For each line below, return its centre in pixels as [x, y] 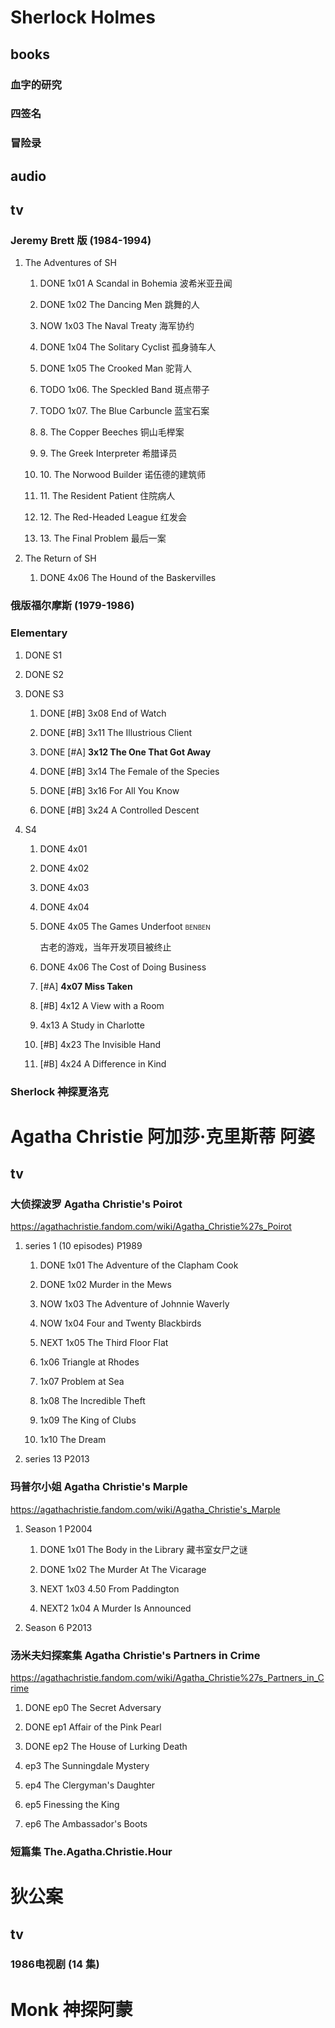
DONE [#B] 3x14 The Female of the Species [129, 771]
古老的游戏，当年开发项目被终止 [105, 947]
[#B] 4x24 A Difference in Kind [103, 1063]
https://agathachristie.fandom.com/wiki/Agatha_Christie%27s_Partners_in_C [167, 1678]
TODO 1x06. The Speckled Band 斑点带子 [124, 390]
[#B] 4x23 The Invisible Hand [100, 1044]
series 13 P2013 [57, 1459]
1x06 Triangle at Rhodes [89, 1362]
